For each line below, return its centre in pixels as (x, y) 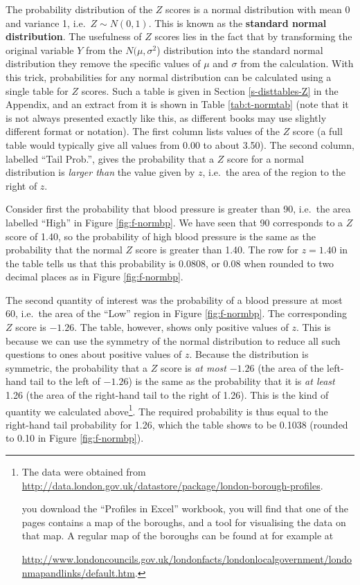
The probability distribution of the (79, 9)
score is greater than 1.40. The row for (217, 250)
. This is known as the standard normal (237, 22)
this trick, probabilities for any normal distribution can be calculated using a (169, 76)
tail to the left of (65, 381)
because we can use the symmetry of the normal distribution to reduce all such (173, 340)
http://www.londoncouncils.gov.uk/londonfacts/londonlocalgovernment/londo (187, 559)
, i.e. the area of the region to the (274, 172)
